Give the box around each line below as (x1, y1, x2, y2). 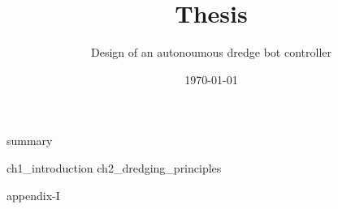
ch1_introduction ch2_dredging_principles (6, 159, 222, 176)
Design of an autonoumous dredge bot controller (90, 44, 332, 61)
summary (6, 132, 53, 149)
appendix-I (6, 186, 60, 203)
